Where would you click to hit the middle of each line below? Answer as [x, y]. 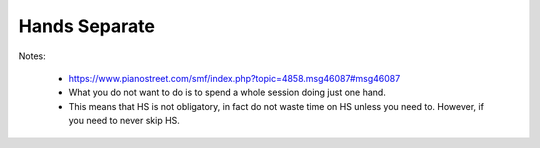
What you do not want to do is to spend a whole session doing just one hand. [227, 92]
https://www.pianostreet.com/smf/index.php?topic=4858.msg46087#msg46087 [234, 78]
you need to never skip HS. [124, 121]
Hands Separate [86, 26]
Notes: [32, 56]
